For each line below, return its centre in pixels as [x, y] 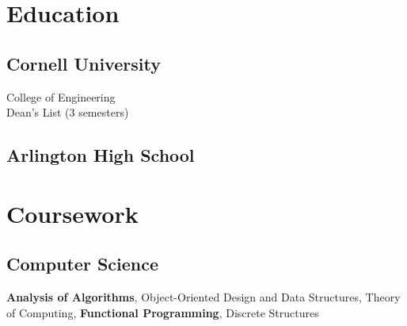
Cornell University [84, 63]
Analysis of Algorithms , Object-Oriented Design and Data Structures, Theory [203, 297]
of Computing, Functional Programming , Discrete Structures [163, 312]
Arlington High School [101, 155]
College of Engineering [61, 96]
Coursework [72, 213]
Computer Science [83, 264]
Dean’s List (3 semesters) [68, 112]
